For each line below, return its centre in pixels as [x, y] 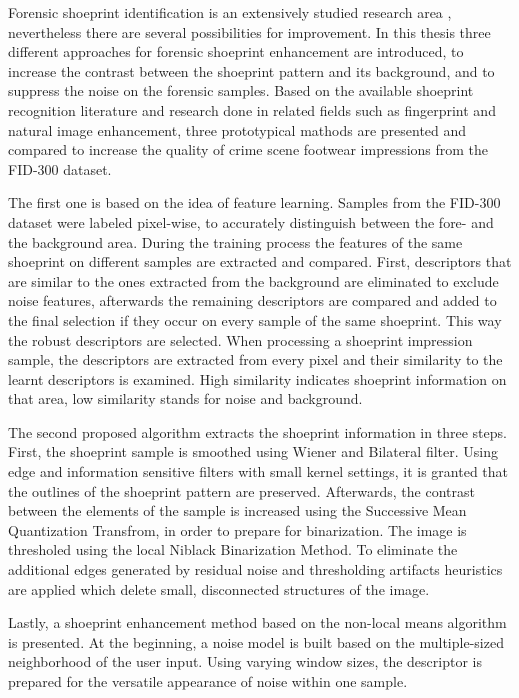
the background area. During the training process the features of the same [235, 241]
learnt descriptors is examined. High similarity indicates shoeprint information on [257, 378]
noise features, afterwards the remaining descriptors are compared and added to [252, 300]
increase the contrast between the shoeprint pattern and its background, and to [251, 70]
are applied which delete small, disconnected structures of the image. [219, 588]
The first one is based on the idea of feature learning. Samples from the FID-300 [254, 202]
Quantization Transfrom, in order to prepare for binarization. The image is [237, 529]
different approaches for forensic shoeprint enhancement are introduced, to [236, 51]
